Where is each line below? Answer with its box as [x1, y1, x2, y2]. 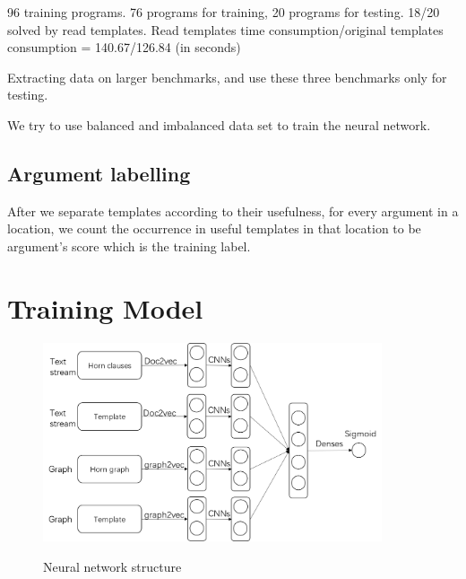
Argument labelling [7, 159, 191, 187]
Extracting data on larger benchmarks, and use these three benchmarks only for [7, 67, 447, 86]
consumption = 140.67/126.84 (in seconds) [7, 38, 241, 57]
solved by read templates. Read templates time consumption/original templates [7, 20, 444, 39]
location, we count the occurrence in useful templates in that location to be [7, 219, 421, 238]
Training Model [7, 289, 203, 326]
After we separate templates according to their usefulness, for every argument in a [7, 201, 459, 220]
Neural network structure [43, 557, 182, 576]
